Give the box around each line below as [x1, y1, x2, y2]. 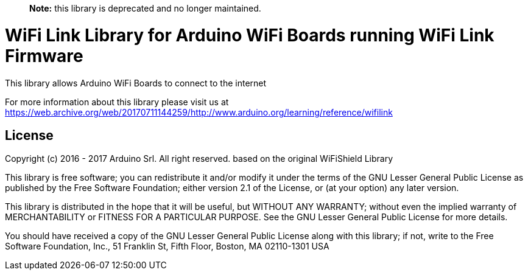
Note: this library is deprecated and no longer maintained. [29, 3, 261, 13]
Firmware [5, 45, 83, 66]
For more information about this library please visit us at [5, 96, 229, 107]
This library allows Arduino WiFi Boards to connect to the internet [5, 77, 267, 88]
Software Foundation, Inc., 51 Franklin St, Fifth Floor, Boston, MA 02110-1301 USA [5, 241, 329, 252]
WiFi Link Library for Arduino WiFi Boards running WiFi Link [5, 24, 495, 46]
